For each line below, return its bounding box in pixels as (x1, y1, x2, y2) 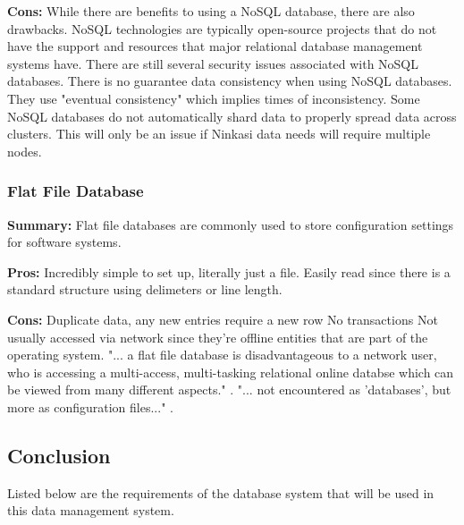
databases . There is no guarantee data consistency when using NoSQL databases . (7, 72, 452, 90)
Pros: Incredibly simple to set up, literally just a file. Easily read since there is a (7, 262, 451, 281)
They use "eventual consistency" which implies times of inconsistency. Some (7, 89, 420, 107)
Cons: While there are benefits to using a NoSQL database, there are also (7, 2, 415, 20)
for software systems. (7, 233, 122, 251)
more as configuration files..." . (7, 397, 173, 416)
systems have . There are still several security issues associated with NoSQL (7, 54, 419, 72)
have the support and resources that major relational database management (7, 37, 423, 55)
